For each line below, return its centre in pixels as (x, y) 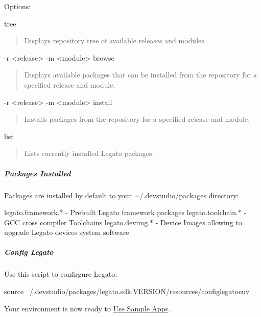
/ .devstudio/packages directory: (189, 195)
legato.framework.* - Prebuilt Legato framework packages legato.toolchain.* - (125, 212)
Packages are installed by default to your (68, 195)
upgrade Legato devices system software (67, 232)
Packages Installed (38, 173)
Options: (18, 6)
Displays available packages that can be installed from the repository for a (140, 75)
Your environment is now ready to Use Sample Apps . (87, 308)
